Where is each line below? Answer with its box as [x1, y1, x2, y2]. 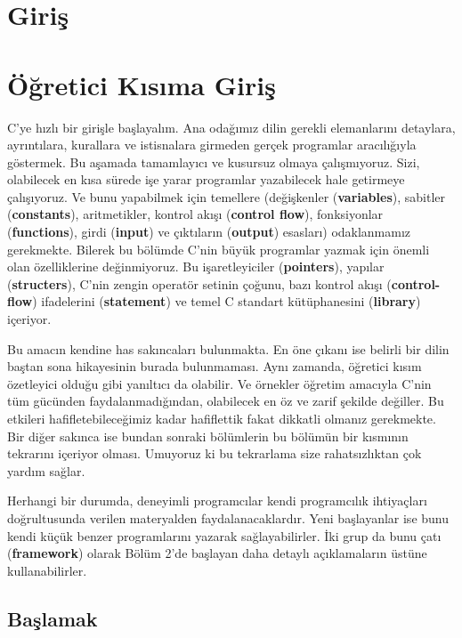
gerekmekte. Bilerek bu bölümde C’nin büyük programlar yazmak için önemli [7, 239, 430, 258]
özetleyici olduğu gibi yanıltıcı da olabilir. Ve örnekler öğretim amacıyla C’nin [7, 374, 432, 392]
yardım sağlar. [7, 461, 85, 480]
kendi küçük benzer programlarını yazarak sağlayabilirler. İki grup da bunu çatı [7, 526, 442, 545]
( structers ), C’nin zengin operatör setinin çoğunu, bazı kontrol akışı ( [7, 274, 392, 293]
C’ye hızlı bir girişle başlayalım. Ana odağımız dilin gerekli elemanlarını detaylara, [7, 117, 456, 136]
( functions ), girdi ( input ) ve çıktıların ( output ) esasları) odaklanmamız [7, 222, 411, 241]
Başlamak [7, 604, 98, 632]
